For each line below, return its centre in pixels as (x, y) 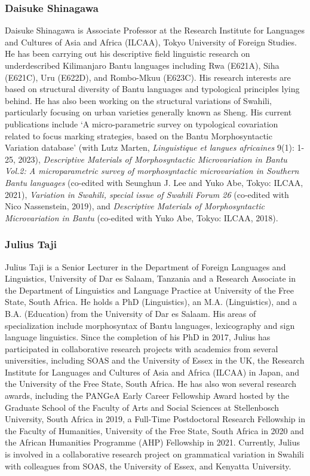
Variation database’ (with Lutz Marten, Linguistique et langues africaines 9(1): (150, 147)
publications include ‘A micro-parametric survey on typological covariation (142, 123)
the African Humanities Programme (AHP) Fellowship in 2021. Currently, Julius (152, 442)
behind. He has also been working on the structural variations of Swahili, (138, 100)
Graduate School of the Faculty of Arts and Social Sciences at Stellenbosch (142, 407)
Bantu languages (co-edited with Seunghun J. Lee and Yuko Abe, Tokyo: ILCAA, (154, 182)
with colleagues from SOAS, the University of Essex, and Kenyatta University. (148, 466)
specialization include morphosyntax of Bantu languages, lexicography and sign (150, 325)
